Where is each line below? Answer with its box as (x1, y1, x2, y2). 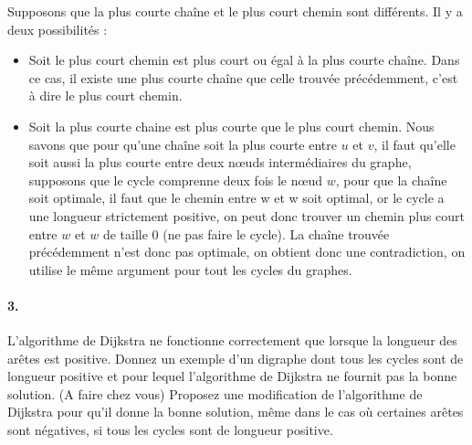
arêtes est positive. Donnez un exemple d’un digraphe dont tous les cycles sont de (7, 348, 464, 367)
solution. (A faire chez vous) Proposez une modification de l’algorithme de (7, 384, 423, 403)
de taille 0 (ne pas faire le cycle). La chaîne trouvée (102, 224, 390, 243)
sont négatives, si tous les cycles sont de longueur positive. (7, 420, 333, 440)
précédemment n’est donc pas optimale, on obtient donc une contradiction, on (28, 242, 466, 261)
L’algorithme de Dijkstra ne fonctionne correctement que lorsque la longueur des (7, 331, 457, 350)
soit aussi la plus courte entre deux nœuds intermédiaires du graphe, (28, 153, 412, 172)
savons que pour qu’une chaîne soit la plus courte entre (28, 134, 337, 154)
